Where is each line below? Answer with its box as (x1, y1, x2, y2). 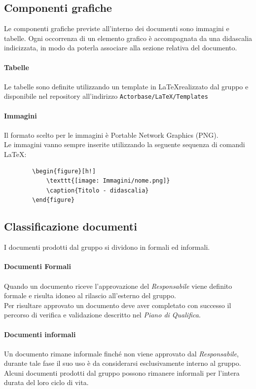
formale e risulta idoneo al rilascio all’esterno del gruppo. (4, 290, 176, 301)
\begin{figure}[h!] (32, 167, 96, 175)
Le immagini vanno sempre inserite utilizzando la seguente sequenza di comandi (4, 139, 245, 150)
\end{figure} (32, 196, 75, 204)
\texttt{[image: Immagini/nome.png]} (46, 177, 170, 185)
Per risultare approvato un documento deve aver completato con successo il (4, 300, 231, 310)
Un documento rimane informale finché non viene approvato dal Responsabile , (4, 348, 239, 358)
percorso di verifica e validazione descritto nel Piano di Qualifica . (4, 310, 201, 320)
